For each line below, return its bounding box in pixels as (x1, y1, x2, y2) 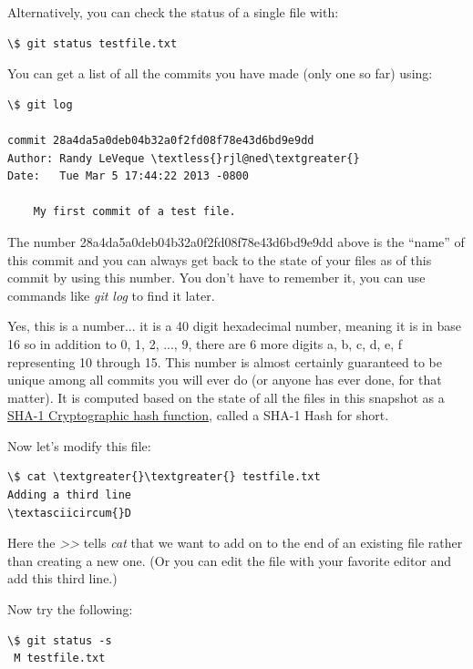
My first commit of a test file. (33, 205, 236, 219)
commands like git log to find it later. (7, 285, 215, 304)
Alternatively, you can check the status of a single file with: (7, 3, 339, 21)
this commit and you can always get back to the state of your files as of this (7, 250, 432, 269)
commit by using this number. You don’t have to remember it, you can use (7, 268, 426, 287)
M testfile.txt (14, 652, 106, 665)
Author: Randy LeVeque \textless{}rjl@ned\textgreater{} (7, 151, 360, 165)
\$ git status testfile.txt (7, 36, 178, 50)
